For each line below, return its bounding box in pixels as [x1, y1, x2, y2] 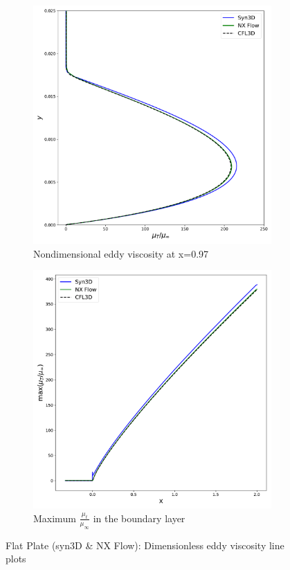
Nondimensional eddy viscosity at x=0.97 [33, 246, 209, 260]
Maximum [33, 510, 76, 525]
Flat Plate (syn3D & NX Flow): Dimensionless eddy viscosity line [6, 537, 284, 552]
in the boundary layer [93, 510, 185, 525]
